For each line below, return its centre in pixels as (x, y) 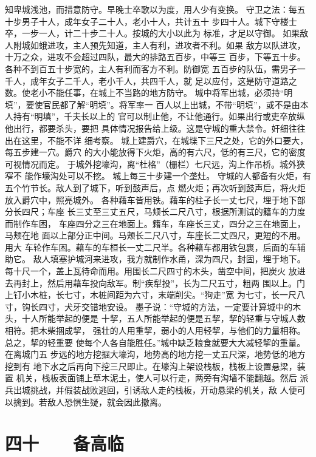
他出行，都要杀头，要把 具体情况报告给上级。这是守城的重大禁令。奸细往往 (155, 128)
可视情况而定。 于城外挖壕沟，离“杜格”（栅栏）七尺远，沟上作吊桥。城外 (151, 164)
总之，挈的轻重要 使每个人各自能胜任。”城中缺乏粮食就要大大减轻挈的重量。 (155, 342)
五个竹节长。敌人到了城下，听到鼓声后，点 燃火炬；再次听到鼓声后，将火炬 (155, 187)
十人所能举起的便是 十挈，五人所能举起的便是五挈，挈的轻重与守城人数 (163, 318)
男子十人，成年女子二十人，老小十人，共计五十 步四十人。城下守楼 (155, 21)
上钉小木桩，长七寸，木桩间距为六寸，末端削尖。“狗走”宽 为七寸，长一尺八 (155, 295)
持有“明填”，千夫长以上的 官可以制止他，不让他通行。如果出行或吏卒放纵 (159, 116)
